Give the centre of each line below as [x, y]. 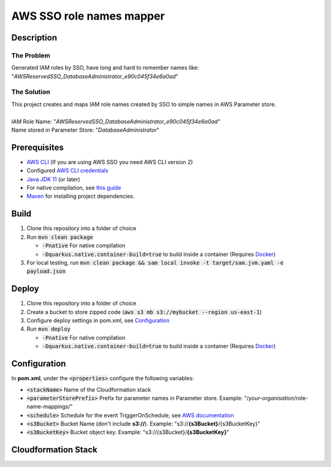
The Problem [31, 55]
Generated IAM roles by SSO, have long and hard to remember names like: [105, 68]
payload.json [46, 271]
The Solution [31, 92]
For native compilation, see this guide [74, 188]
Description [34, 38]
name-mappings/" [50, 406]
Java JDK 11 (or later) [53, 179]
